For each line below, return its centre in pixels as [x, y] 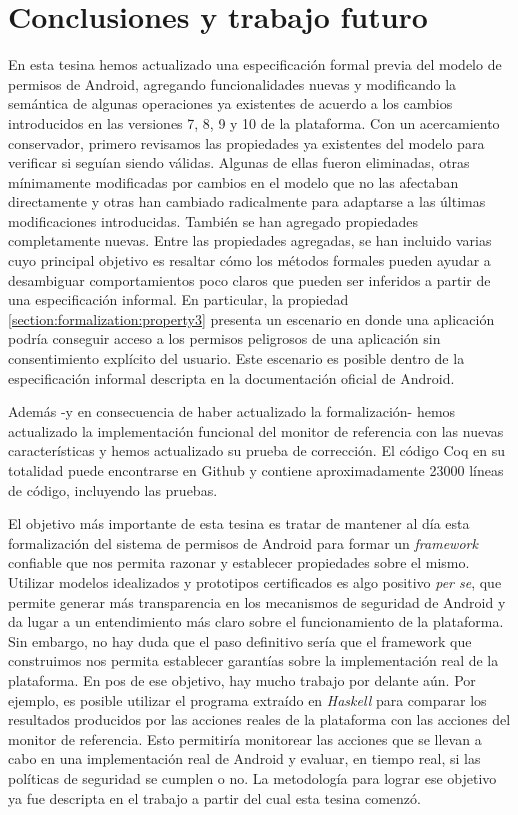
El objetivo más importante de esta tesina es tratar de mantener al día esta [239, 523]
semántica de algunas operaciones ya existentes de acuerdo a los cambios [230, 103]
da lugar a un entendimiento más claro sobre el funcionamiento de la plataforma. [256, 621]
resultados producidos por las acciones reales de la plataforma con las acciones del [259, 719]
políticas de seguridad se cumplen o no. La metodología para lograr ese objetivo [252, 777]
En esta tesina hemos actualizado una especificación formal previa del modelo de [255, 64]
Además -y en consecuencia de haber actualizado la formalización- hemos [232, 411]
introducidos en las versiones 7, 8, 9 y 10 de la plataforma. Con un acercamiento [254, 122]
